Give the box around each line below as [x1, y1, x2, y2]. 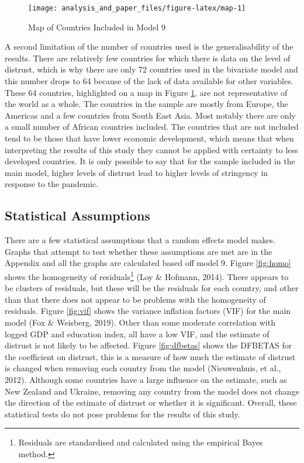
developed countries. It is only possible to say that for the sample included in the [5, 155, 295, 167]
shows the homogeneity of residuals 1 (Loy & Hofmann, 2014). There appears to [5, 268, 289, 282]
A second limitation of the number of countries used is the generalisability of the [5, 40, 293, 53]
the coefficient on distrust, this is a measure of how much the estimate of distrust [5, 350, 296, 362]
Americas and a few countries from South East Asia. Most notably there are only [5, 109, 296, 121]
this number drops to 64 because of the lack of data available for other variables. [5, 75, 293, 87]
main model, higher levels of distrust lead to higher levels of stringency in [5, 166, 268, 178]
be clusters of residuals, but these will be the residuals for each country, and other [5, 282, 299, 294]
